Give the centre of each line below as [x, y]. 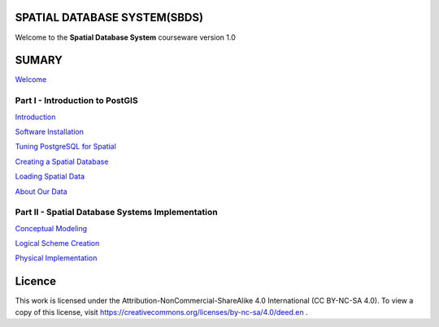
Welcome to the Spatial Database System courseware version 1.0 [125, 37]
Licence [36, 281]
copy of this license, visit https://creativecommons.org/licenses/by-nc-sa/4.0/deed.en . [161, 312]
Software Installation [50, 131]
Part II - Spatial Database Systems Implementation [117, 213]
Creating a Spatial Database [62, 161]
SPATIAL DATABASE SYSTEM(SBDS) [109, 17]
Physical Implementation [56, 258]
